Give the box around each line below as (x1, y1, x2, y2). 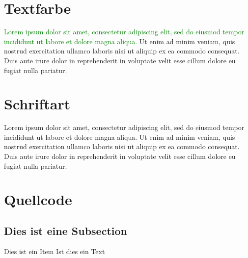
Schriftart (4, 94, 71, 114)
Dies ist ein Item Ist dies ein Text (4, 246, 105, 256)
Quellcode (4, 189, 72, 209)
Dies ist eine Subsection (4, 223, 127, 238)
